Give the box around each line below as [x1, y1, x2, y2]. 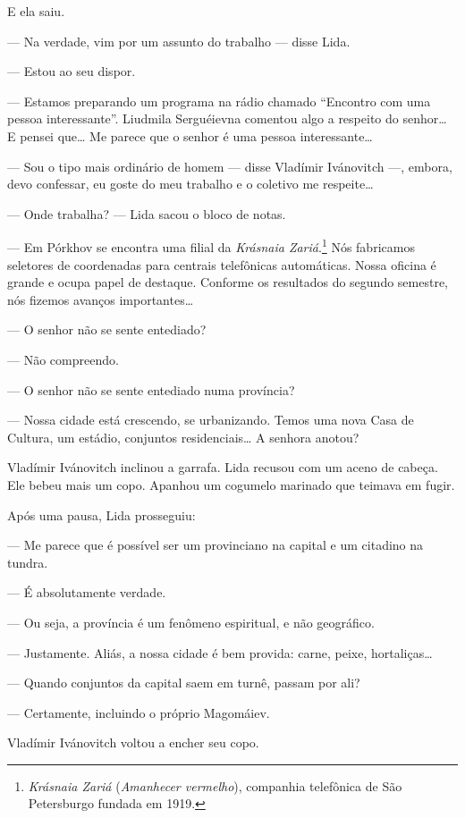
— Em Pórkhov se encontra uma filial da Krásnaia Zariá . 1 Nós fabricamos [7, 235, 415, 256]
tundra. [7, 552, 48, 571]
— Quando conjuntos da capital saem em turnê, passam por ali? [7, 673, 360, 692]
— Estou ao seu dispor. [7, 62, 136, 80]
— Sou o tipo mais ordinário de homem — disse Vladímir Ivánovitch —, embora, [7, 156, 452, 175]
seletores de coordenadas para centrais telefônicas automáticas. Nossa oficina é [7, 255, 436, 274]
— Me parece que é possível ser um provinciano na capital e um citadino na [7, 535, 424, 554]
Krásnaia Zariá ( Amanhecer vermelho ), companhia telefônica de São [28, 776, 402, 795]
